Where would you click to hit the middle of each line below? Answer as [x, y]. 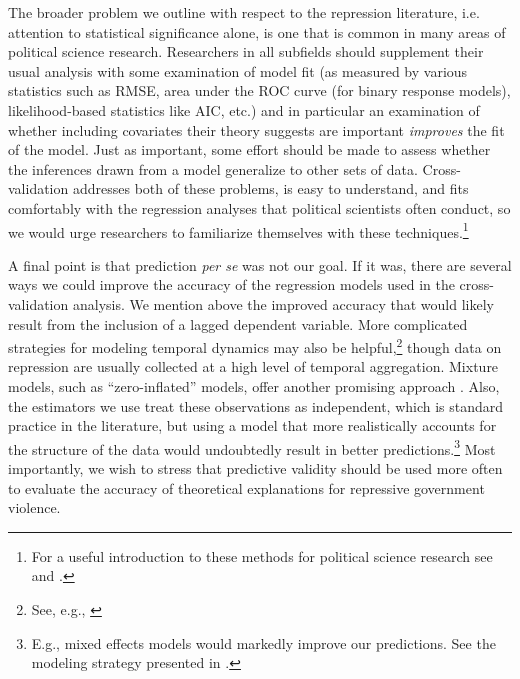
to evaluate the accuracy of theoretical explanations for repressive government [246, 487]
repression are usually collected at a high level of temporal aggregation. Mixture [253, 366]
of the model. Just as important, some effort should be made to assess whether [249, 149]
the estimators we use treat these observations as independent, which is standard [256, 405]
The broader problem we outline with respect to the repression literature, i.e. [244, 12]
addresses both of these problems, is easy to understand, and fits [270, 188]
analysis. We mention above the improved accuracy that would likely [283, 303]
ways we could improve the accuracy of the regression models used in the [231, 284]
